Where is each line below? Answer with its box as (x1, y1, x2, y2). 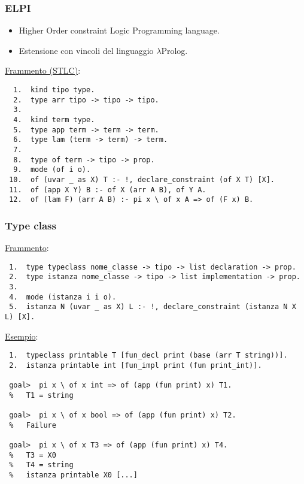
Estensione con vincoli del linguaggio (19, 44, 154, 56)
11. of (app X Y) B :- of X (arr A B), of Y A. (9, 185, 206, 194)
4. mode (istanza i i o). (9, 292, 117, 301)
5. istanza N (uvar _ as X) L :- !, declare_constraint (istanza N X (9, 302, 296, 311)
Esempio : (5, 329, 38, 342)
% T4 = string (9, 461, 74, 470)
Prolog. (161, 44, 188, 56)
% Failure (9, 421, 56, 429)
